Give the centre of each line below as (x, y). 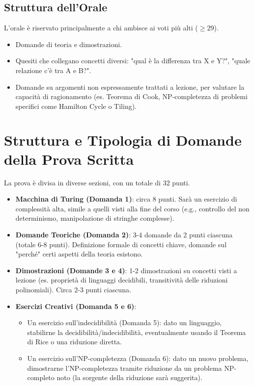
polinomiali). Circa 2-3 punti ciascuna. (73, 290)
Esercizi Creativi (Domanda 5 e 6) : (76, 306)
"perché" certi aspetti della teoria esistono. (79, 254)
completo (41, 377)
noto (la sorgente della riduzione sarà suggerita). (129, 377)
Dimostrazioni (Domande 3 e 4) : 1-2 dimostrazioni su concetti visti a (126, 270)
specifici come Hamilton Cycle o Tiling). (76, 106)
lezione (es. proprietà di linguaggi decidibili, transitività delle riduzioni (122, 280)
